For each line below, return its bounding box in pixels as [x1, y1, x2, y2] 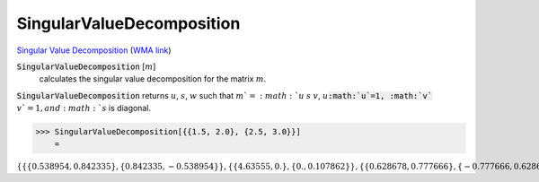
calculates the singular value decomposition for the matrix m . [39, 74, 267, 84]
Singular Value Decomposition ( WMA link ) [16, 45, 172, 56]
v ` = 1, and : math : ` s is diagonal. [16, 103, 152, 114]
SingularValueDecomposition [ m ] [16, 61, 156, 72]
